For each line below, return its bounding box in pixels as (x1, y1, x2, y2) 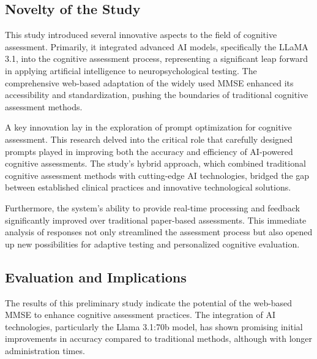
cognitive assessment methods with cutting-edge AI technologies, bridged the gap (5, 168, 310, 181)
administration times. (5, 344, 85, 357)
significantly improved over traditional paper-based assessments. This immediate (5, 213, 307, 226)
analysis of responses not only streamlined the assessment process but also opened (5, 225, 313, 238)
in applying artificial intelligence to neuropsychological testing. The (5, 64, 257, 77)
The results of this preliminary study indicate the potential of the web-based (5, 296, 293, 309)
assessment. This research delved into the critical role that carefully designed (5, 132, 293, 145)
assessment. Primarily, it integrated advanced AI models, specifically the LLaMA (5, 40, 308, 53)
